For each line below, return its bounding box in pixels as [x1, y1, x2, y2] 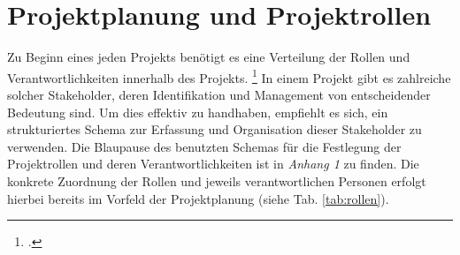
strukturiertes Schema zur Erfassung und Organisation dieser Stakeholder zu [7, 120, 422, 139]
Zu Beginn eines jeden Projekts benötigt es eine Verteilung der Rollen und [7, 48, 410, 66]
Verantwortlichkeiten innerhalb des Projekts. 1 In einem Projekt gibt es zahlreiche [7, 65, 451, 86]
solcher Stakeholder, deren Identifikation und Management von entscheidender [7, 85, 431, 103]
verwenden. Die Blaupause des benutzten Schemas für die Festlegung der [7, 137, 402, 155]
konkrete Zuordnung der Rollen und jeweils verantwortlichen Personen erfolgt [7, 171, 426, 190]
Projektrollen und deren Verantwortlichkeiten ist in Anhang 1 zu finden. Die [7, 154, 419, 173]
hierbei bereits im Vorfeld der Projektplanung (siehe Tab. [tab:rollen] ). [7, 189, 389, 207]
